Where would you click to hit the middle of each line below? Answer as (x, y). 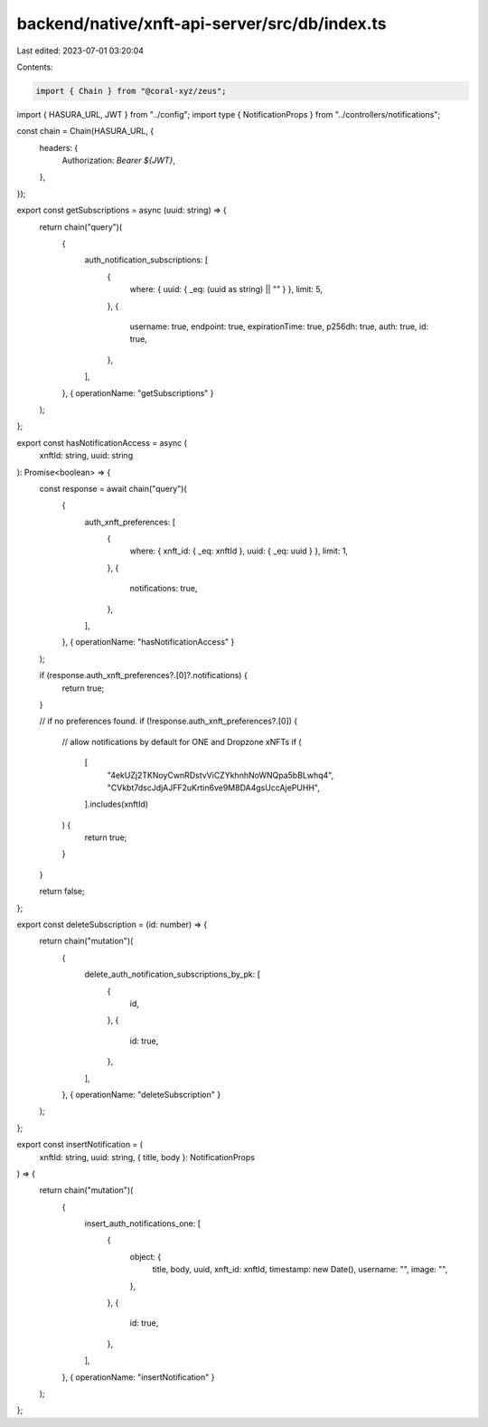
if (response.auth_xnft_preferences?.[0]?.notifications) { (143, 676)
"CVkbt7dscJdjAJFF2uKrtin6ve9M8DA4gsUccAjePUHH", (213, 788)
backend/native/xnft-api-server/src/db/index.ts (202, 24)
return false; (62, 892)
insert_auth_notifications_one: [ (143, 1224)
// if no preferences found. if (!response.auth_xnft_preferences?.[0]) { (169, 721)
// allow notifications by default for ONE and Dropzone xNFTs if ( (182, 742)
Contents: (35, 67)
